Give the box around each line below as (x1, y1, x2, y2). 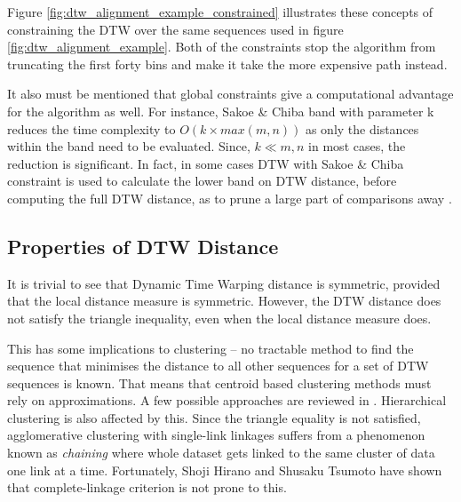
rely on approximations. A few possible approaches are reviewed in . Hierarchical (7, 391, 447, 410)
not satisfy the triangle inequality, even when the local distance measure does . (7, 308, 432, 327)
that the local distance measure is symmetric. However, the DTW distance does (7, 291, 441, 310)
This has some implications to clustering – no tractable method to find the (7, 339, 414, 357)
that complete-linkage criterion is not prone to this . (7, 478, 287, 497)
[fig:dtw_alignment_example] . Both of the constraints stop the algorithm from (7, 37, 436, 56)
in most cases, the (308, 137, 406, 155)
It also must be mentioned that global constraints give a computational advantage (7, 84, 454, 103)
